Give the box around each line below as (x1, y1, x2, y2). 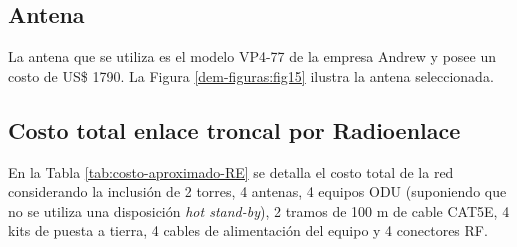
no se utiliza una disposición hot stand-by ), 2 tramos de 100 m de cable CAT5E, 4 (8, 200, 510, 221)
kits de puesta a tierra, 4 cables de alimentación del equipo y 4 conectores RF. (8, 220, 488, 241)
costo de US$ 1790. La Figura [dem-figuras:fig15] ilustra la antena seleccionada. (8, 65, 494, 86)
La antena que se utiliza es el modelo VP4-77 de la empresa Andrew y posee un (8, 46, 496, 67)
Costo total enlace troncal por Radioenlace (8, 114, 461, 145)
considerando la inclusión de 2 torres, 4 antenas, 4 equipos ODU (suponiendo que (8, 181, 507, 202)
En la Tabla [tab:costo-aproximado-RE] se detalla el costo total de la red (8, 161, 454, 182)
